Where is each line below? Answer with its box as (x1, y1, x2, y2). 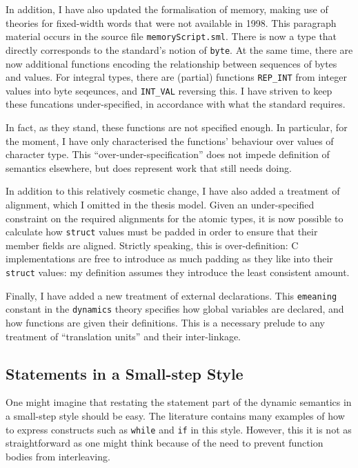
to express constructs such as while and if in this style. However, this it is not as (6, 422, 352, 436)
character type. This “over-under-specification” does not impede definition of (6, 147, 330, 162)
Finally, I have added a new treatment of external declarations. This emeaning (6, 288, 337, 302)
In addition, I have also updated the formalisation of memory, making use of (6, 2, 328, 16)
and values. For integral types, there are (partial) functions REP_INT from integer (6, 70, 347, 84)
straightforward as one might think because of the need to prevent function (6, 436, 324, 450)
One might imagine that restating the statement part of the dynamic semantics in (6, 395, 352, 409)
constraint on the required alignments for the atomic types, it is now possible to (6, 211, 344, 225)
